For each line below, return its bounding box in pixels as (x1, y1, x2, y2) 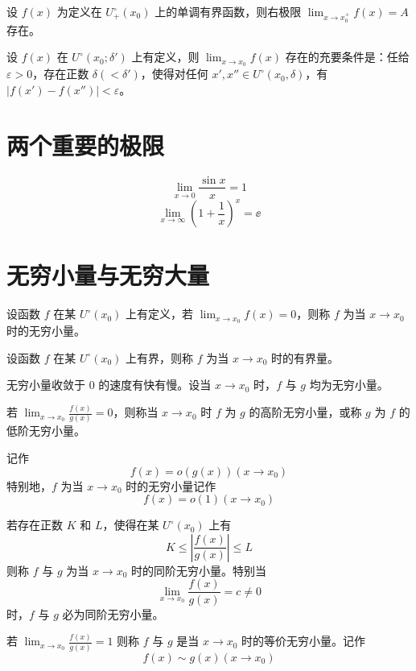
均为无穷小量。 (309, 376, 389, 393)
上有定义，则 (131, 48, 200, 65)
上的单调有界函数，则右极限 (154, 3, 302, 19)
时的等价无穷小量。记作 (241, 632, 366, 649)
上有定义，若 (126, 305, 194, 322)
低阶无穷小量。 (6, 422, 85, 439)
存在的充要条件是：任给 (285, 48, 410, 65)
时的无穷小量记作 (126, 477, 216, 494)
